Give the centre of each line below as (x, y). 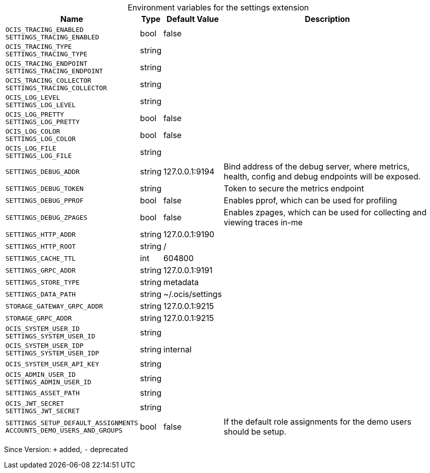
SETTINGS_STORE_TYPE (43, 282)
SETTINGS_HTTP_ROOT (41, 246)
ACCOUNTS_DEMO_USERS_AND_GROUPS (64, 430)
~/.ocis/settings (193, 294)
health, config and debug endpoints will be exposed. (322, 176)
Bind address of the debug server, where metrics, (317, 166)
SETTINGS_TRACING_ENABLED (52, 37)
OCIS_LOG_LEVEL (33, 97)
